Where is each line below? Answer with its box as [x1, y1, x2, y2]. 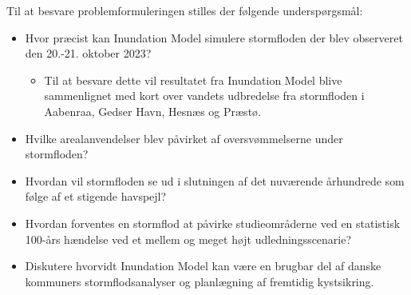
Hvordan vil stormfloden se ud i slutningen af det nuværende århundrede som [25, 172, 405, 189]
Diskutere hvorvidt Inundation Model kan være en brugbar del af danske [25, 257, 381, 274]
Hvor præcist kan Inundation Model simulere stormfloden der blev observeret [25, 29, 403, 46]
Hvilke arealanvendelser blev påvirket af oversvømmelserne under [25, 130, 343, 146]
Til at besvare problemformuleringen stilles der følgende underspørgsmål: [6, 2, 363, 18]
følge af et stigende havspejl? [25, 188, 167, 205]
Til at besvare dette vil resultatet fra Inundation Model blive [44, 71, 342, 88]
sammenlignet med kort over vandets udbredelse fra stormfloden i [44, 87, 365, 104]
